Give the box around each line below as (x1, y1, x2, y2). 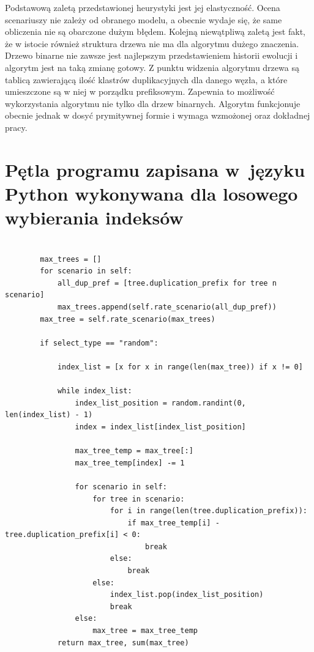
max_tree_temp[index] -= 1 (75, 458, 185, 467)
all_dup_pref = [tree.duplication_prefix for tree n (57, 278, 277, 287)
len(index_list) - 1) (5, 410, 93, 420)
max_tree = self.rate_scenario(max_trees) (40, 314, 215, 324)
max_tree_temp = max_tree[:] (75, 446, 193, 456)
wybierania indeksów (5, 205, 184, 230)
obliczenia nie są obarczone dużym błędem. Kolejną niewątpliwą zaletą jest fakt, (5, 25, 305, 38)
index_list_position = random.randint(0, (75, 398, 246, 407)
